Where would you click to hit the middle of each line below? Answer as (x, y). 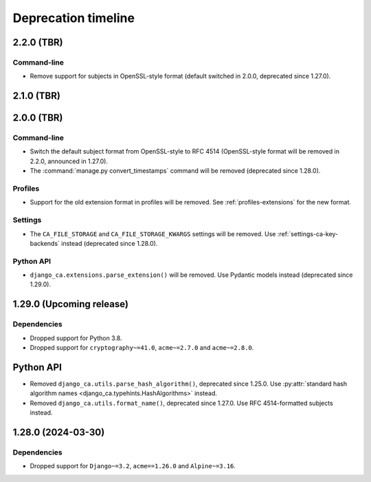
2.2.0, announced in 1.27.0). (69, 161)
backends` (45, 243)
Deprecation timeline (74, 18)
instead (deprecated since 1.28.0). (109, 243)
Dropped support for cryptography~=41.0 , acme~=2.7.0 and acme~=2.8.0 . (142, 348)
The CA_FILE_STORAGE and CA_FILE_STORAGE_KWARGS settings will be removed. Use (153, 233)
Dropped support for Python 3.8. (76, 338)
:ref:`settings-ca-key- (308, 233)
